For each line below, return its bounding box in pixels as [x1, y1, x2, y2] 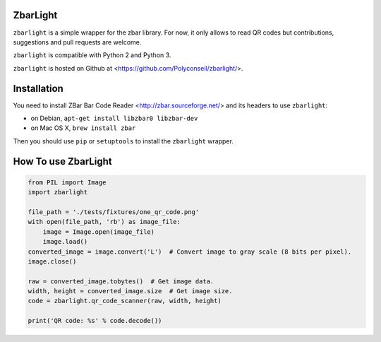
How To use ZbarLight [13, 155, 112, 167]
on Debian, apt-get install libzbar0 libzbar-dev [30, 114, 198, 122]
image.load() [42, 237, 88, 246]
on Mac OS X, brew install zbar [30, 124, 136, 132]
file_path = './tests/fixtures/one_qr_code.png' [28, 208, 200, 216]
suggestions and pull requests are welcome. [13, 37, 142, 46]
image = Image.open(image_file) [42, 228, 155, 236]
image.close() [28, 257, 77, 265]
